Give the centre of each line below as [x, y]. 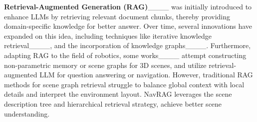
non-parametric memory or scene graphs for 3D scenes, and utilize [105, 65]
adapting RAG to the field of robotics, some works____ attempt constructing [125, 55]
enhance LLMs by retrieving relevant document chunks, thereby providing [117, 16]
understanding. [27, 113]
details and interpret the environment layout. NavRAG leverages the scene [118, 94]
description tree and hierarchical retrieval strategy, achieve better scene [113, 103]
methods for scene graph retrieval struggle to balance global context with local [124, 84]
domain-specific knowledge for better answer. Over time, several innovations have [128, 26]
